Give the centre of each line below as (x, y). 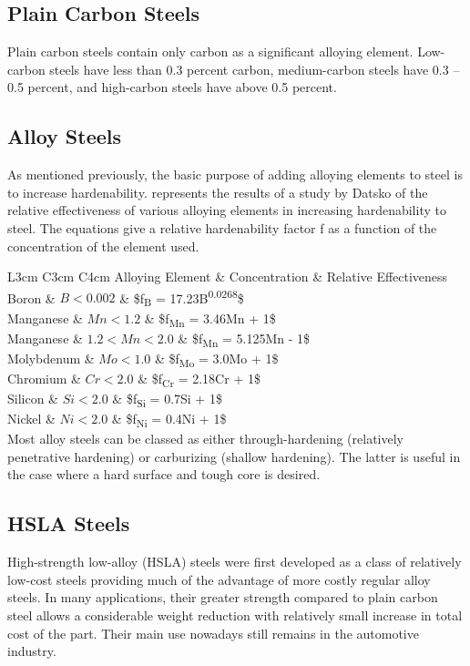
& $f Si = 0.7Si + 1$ (167, 400)
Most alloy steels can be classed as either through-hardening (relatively (205, 439)
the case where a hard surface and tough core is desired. (164, 474)
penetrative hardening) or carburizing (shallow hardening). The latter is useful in (234, 456)
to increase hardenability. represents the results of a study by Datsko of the (218, 192)
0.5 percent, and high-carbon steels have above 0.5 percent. (172, 87)
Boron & (31, 297)
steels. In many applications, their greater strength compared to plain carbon (223, 597)
